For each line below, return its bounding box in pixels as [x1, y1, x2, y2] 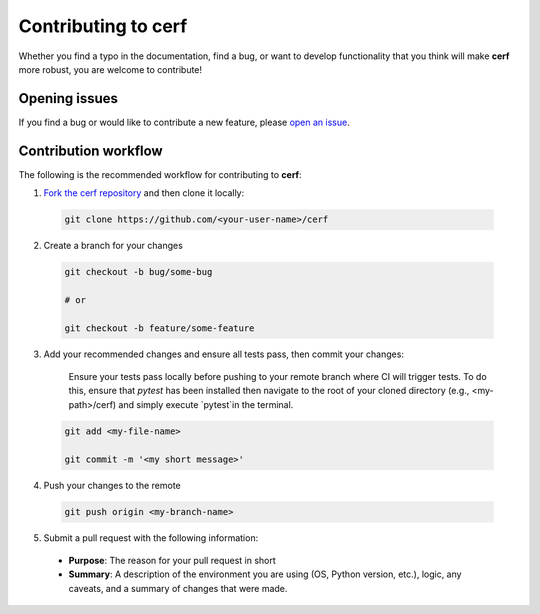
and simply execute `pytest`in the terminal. [118, 398, 294, 410]
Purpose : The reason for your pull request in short [68, 554, 277, 566]
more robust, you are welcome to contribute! [18, 63, 203, 75]
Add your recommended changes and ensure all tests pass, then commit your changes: [43, 348, 405, 360]
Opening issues [18, 90, 119, 107]
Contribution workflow [18, 142, 164, 159]
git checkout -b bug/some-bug [64, 266, 213, 278]
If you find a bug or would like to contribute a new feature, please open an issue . [18, 116, 350, 128]
